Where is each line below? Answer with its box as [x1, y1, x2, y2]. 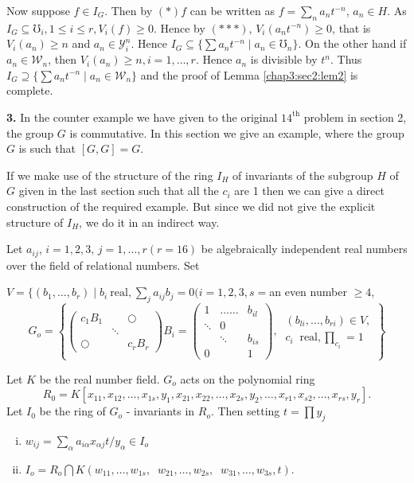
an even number [269, 283, 347, 300]
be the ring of [39, 403, 106, 419]
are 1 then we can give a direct [234, 182, 385, 199]
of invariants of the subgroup [232, 166, 373, 183]
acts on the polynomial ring [180, 370, 315, 387]
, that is [332, 19, 371, 36]
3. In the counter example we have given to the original [6, 108, 278, 125]
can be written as [189, 2, 275, 18]
